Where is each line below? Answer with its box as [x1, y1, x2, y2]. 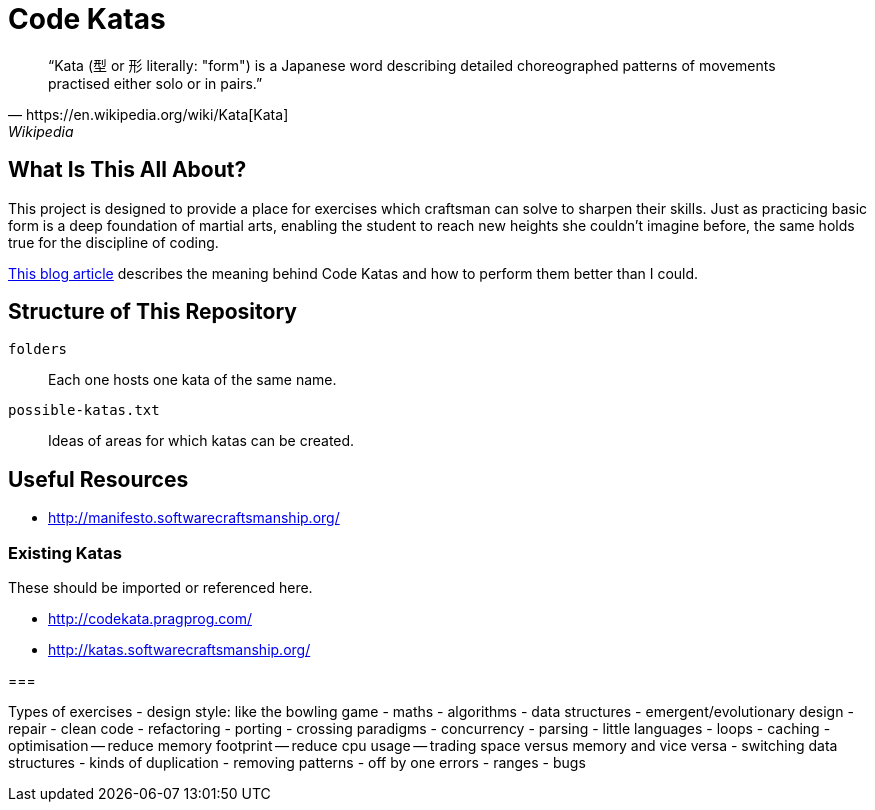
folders [8, 341, 68, 358]
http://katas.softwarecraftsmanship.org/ [48, 641, 311, 659]
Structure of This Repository [8, 299, 297, 325]
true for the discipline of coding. [8, 233, 219, 251]
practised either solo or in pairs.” [48, 74, 263, 92]
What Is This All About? [8, 157, 247, 183]
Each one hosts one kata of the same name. [48, 371, 337, 389]
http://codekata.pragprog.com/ [48, 610, 252, 628]
